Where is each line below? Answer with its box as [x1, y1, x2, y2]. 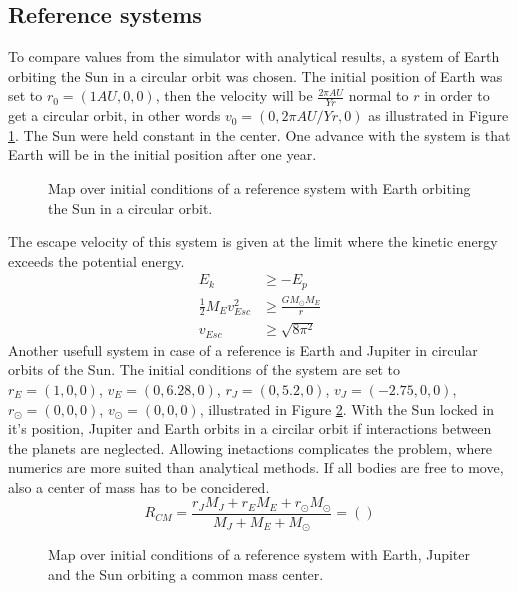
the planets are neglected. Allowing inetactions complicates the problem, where [8, 437, 493, 458]
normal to [348, 85, 409, 106]
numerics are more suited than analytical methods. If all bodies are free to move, [8, 457, 504, 478]
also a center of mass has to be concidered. [8, 476, 270, 497]
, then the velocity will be [155, 85, 313, 106]
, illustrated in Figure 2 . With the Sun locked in [199, 398, 495, 419]
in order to [424, 85, 490, 106]
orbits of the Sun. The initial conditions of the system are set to [8, 359, 401, 380]
